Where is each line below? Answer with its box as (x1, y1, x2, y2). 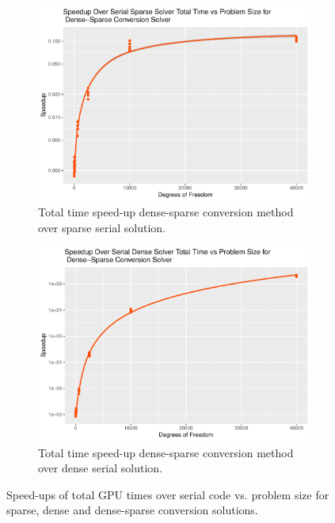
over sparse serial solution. (38, 219, 166, 235)
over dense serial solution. (38, 460, 163, 476)
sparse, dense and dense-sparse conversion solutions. (6, 502, 258, 518)
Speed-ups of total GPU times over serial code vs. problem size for (6, 486, 329, 502)
